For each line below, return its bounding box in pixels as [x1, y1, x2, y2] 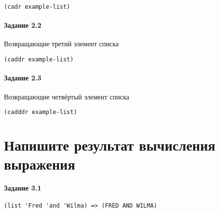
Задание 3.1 [4, 182, 41, 193]
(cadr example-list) [4, 3, 71, 10]
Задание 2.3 [4, 73, 41, 83]
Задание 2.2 [4, 20, 41, 30]
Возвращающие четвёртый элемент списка [4, 91, 129, 101]
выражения [4, 154, 75, 174]
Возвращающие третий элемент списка [4, 39, 119, 49]
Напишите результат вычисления [4, 135, 216, 154]
